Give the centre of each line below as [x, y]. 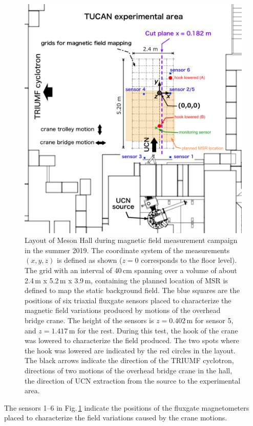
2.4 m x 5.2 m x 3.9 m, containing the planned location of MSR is [126, 280]
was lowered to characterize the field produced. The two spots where [132, 340]
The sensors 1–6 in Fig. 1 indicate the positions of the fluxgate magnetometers [127, 407]
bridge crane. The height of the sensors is [89, 320]
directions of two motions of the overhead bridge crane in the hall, [129, 370]
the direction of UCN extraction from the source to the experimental [133, 380]
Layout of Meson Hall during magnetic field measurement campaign [131, 240]
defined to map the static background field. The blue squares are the [132, 290]
